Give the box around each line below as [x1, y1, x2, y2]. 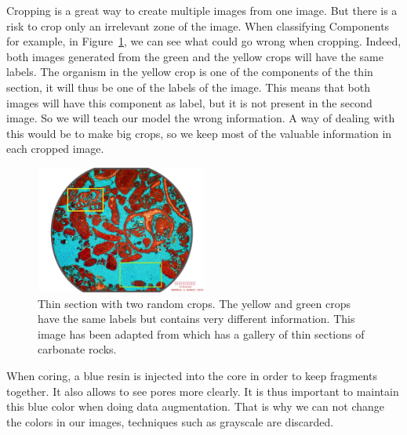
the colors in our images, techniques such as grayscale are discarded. [6, 413, 334, 430]
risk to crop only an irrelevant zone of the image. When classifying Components [6, 17, 390, 34]
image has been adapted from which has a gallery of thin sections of [38, 325, 365, 342]
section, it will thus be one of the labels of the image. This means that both [6, 78, 370, 95]
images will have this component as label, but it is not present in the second [6, 94, 372, 111]
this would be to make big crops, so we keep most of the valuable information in [6, 125, 392, 141]
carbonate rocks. [38, 341, 117, 357]
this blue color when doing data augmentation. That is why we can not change [6, 398, 385, 415]
